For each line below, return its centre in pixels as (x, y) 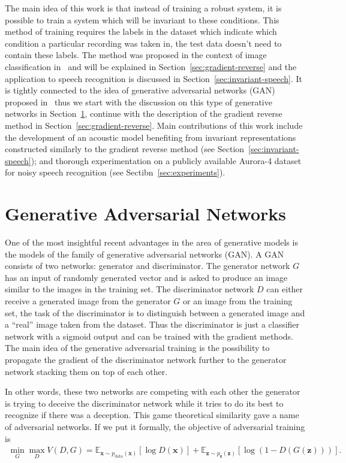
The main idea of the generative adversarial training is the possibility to (137, 348)
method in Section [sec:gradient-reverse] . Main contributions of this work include (154, 125)
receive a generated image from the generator (88, 301)
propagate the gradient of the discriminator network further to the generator (146, 359)
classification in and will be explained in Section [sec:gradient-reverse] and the (151, 66)
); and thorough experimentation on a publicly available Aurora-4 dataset (166, 160)
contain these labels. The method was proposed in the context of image (136, 55)
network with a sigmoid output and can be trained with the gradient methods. (149, 336)
